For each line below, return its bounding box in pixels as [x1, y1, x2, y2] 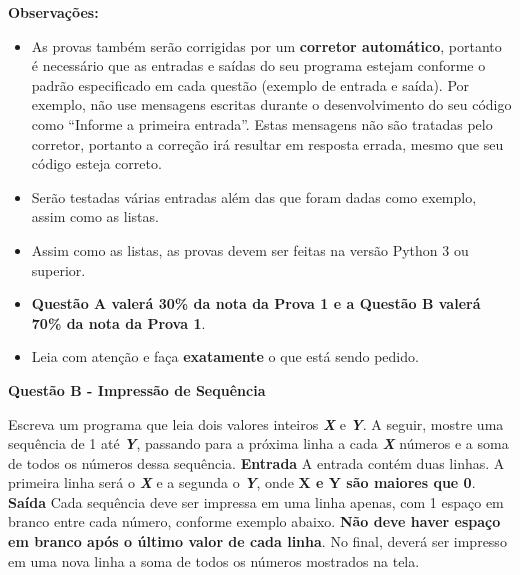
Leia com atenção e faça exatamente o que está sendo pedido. [31, 346, 419, 367]
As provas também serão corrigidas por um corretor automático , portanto [31, 35, 502, 56]
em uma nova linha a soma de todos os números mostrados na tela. [8, 550, 420, 571]
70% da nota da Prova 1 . [31, 312, 206, 333]
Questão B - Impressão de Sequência [8, 379, 266, 400]
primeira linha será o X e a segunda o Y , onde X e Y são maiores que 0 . [8, 472, 476, 493]
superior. [31, 259, 86, 280]
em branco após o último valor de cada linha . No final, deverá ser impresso [8, 531, 507, 552]
